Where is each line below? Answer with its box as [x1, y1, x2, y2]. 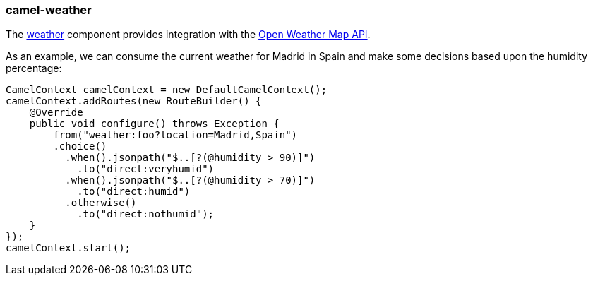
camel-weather [6, 3, 92, 17]
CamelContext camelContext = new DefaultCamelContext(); [6, 84, 328, 96]
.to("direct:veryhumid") [77, 163, 215, 175]
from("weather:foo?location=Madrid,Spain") [53, 129, 298, 141]
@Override [29, 107, 83, 119]
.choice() [53, 140, 107, 153]
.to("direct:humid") [77, 186, 191, 198]
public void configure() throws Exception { [29, 118, 280, 130]
